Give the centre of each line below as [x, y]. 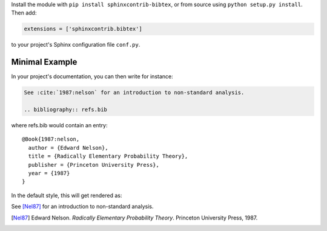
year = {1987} [49, 173]
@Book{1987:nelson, [51, 139]
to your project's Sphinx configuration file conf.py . [76, 45]
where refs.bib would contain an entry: [60, 126]
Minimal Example [44, 62]
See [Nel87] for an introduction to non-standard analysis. [82, 207]
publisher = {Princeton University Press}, [94, 165]
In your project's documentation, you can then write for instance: [92, 76]
